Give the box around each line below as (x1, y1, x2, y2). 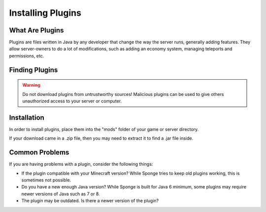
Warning (22, 82, 40, 88)
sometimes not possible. (21, 177, 71, 183)
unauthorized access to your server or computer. (22, 98, 122, 104)
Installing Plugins (9, 7, 81, 18)
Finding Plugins (9, 65, 58, 74)
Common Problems (9, 148, 69, 157)
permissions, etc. (9, 53, 44, 59)
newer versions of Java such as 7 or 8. (21, 191, 100, 197)
